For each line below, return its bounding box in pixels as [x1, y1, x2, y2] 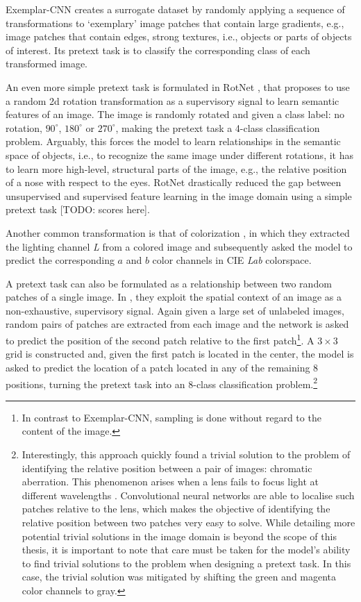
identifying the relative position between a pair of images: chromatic [22, 460, 312, 475]
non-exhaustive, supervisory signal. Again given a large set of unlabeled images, [6, 303, 344, 317]
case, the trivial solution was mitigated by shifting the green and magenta [22, 569, 337, 584]
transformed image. [6, 56, 87, 71]
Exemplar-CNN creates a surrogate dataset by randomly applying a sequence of [6, 2, 345, 16]
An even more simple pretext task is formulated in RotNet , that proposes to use [6, 79, 350, 94]
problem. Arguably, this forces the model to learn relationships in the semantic [6, 134, 341, 149]
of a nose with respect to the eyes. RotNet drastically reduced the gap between [6, 175, 342, 190]
